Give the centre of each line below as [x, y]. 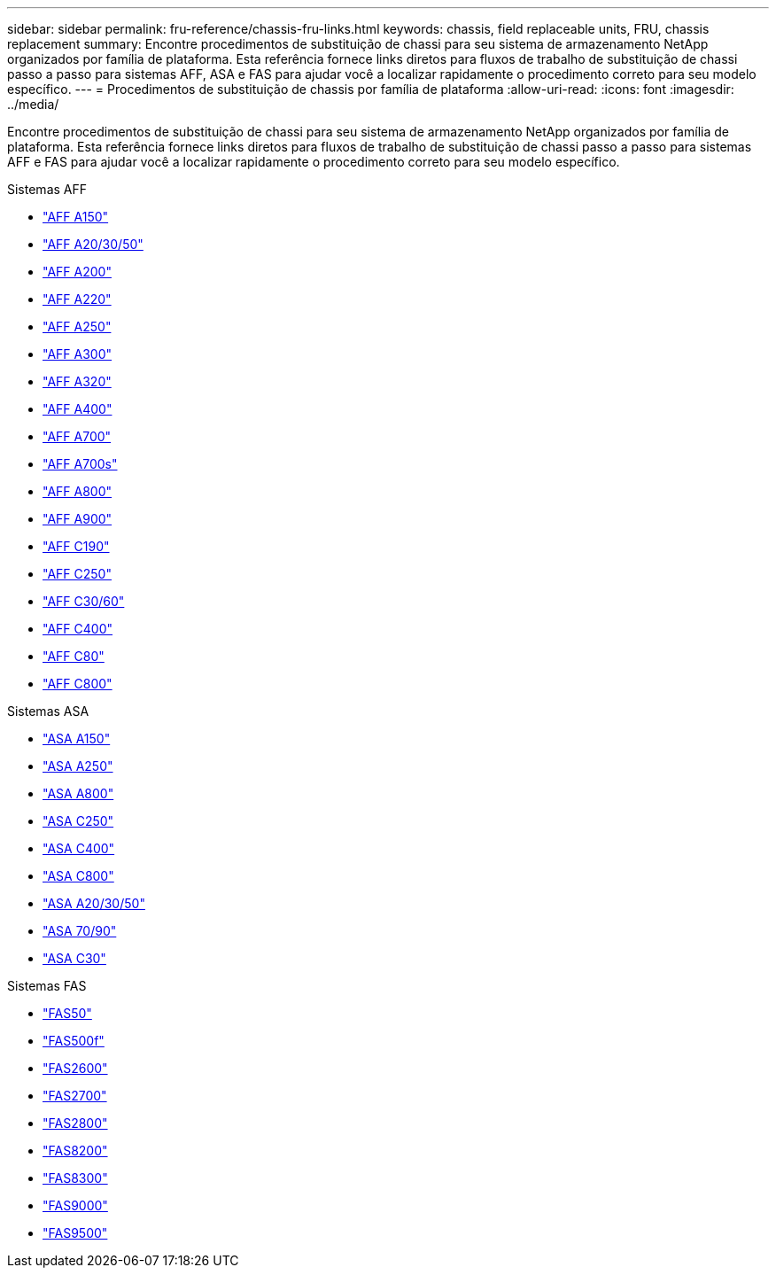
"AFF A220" [77, 299]
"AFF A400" [78, 409]
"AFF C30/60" [84, 601]
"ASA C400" [79, 848]
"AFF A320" [77, 381]
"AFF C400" [78, 629]
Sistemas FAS [47, 986]
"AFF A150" [76, 217]
